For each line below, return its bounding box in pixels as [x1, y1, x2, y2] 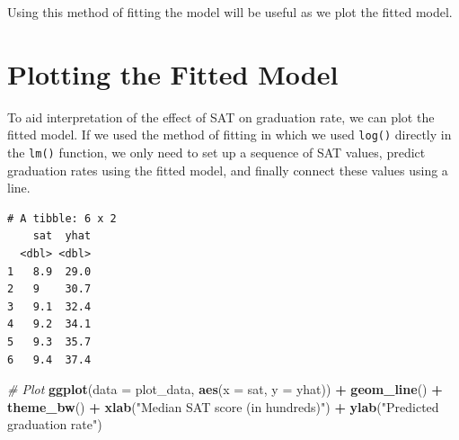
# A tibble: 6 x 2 [7, 211, 117, 225]
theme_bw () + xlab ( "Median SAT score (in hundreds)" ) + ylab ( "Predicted [7, 397, 439, 416]
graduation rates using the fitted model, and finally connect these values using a [7, 160, 448, 179]
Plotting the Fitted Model [7, 55, 339, 92]
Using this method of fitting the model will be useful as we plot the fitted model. [7, 3, 453, 21]
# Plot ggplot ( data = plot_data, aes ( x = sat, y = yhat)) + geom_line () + [7, 380, 443, 399]
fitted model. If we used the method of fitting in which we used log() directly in [7, 125, 452, 144]
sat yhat [32, 229, 92, 243]
